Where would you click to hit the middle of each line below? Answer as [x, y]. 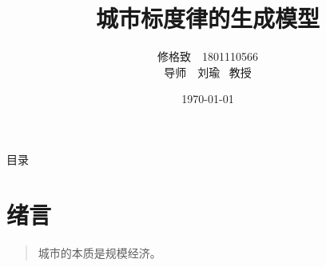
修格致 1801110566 [208, 56]
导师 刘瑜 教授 [208, 72]
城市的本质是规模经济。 [99, 252]
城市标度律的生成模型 [207, 18]
